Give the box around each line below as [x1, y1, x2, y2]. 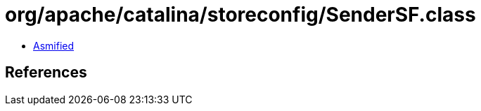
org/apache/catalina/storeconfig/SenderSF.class [5, 3, 476, 27]
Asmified [33, 39, 75, 52]
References [5, 64, 87, 82]
